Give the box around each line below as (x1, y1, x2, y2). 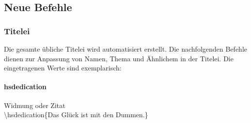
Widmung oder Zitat (4, 100, 66, 110)
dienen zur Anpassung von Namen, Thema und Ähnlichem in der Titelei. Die (4, 53, 234, 63)
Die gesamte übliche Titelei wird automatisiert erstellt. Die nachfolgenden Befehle (4, 44, 248, 54)
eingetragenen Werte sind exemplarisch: (4, 63, 122, 73)
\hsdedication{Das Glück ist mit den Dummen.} (4, 109, 149, 120)
